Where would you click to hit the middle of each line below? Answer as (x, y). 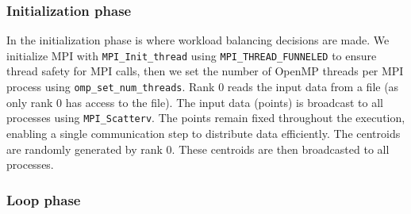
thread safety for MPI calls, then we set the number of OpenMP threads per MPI (205, 71)
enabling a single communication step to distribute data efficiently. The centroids (204, 133)
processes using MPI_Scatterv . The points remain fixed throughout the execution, (206, 118)
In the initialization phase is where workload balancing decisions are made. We (198, 40)
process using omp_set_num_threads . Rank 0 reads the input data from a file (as (203, 87)
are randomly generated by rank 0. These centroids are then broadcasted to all (198, 149)
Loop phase (44, 199)
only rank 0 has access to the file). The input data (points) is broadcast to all (195, 102)
